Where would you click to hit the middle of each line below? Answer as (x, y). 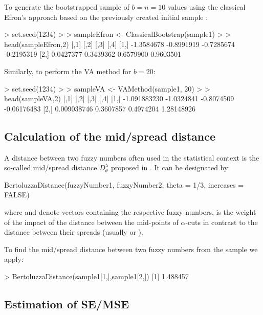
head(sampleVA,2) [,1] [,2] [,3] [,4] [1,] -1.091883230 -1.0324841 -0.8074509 (119, 98)
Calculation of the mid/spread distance (110, 136)
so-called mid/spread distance (51, 167)
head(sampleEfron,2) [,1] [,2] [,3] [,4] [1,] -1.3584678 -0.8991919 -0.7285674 (120, 44)
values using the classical (206, 7)
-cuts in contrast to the (222, 222)
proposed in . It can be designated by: (170, 167)
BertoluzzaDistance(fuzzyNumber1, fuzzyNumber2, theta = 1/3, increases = (124, 184)
